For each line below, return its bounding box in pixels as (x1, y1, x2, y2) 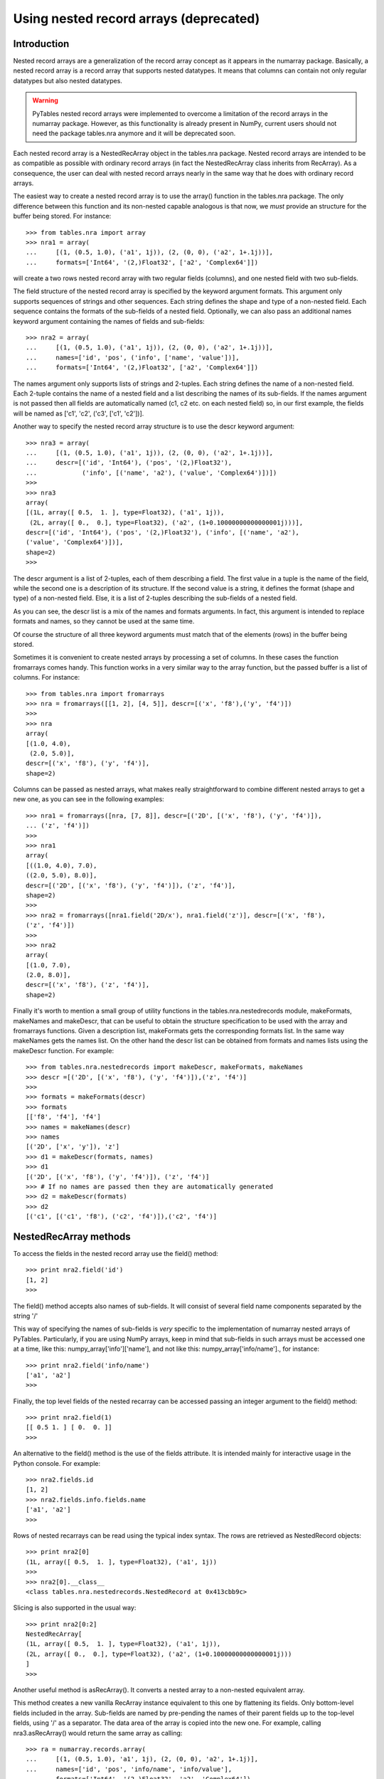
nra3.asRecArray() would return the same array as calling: (13, 1728, 183, 1737)
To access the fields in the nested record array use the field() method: (13, 1249, 218, 1257)
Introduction (13, 38, 70, 50)
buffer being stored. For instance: (13, 212, 112, 221)
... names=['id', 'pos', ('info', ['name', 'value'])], (26, 353, 240, 361)
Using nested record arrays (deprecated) (13, 11, 260, 26)
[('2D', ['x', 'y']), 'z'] (26, 1143, 120, 1151)
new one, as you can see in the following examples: (13, 795, 165, 803)
